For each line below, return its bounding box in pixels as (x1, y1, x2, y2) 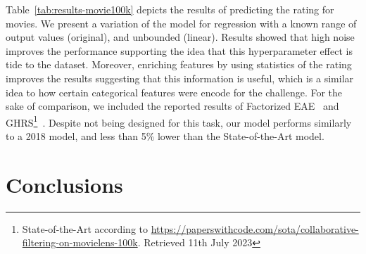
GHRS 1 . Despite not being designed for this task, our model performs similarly (6, 113, 352, 129)
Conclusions (6, 170, 123, 198)
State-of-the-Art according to (22, 221, 148, 236)
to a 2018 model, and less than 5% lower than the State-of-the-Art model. (6, 129, 324, 143)
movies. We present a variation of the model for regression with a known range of (6, 15, 357, 30)
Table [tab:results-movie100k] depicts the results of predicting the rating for (6, 2, 334, 16)
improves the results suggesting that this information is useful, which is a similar (6, 70, 354, 85)
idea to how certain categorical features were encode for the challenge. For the (6, 84, 343, 99)
